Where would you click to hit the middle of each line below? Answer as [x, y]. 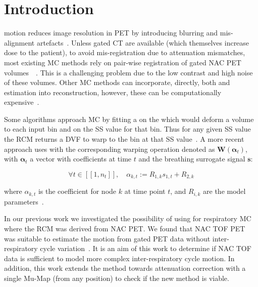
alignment [19, 42]
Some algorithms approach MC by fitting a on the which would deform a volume [129, 119]
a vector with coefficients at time [81, 159]
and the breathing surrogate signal [192, 159]
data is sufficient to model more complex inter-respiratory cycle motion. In [119, 258]
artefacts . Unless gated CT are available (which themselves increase [143, 42]
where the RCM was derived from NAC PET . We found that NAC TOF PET [125, 228]
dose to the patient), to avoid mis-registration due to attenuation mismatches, [125, 52]
